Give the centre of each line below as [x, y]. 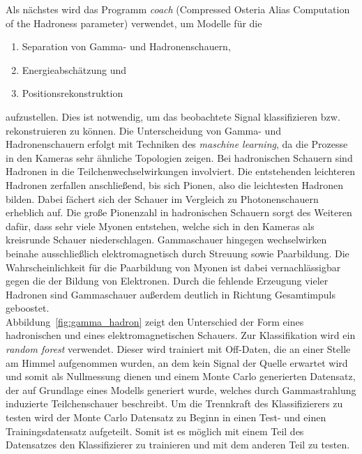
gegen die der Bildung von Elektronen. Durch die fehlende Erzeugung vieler [167, 281]
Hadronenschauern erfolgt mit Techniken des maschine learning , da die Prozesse [177, 144]
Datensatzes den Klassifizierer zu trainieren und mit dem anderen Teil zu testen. [178, 445]
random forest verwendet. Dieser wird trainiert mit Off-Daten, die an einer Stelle [178, 349]
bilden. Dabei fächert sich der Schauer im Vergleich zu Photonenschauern [162, 198]
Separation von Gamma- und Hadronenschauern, [126, 46]
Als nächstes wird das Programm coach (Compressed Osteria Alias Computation [178, 9]
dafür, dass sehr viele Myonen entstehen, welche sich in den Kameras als [160, 226]
